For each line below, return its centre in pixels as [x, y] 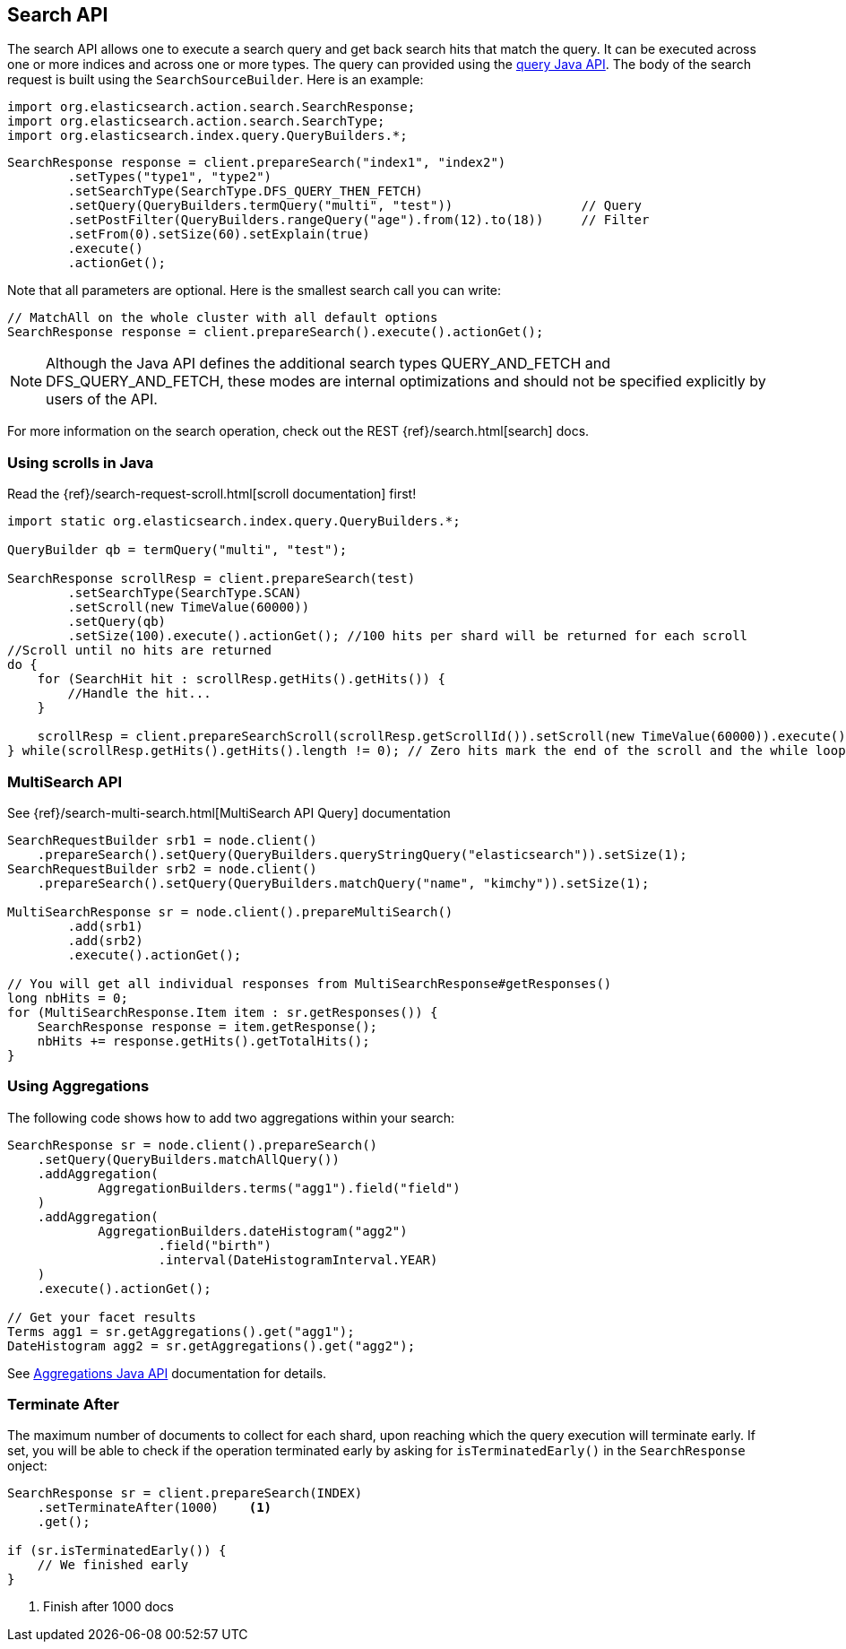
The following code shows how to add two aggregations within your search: [231, 1117]
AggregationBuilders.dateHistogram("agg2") [253, 1231]
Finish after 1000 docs [108, 1607]
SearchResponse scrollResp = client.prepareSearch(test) [211, 579]
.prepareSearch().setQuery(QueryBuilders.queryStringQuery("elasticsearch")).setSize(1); [362, 854]
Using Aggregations [78, 1086]
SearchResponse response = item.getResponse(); [207, 1026]
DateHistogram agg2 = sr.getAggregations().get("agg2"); [211, 1345]
